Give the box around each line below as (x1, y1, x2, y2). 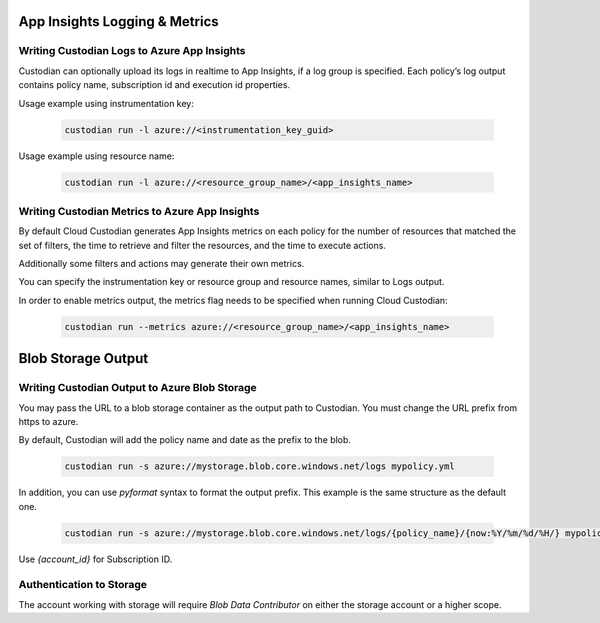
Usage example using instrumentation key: (18, 97, 195, 109)
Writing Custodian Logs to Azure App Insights (18, 44, 246, 58)
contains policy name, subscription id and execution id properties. (18, 79, 290, 91)
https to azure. (18, 415, 79, 427)
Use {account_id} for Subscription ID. (18, 553, 173, 565)
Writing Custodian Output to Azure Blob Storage (18, 381, 257, 395)
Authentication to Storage (18, 578, 148, 592)
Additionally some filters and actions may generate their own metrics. (18, 258, 305, 270)
